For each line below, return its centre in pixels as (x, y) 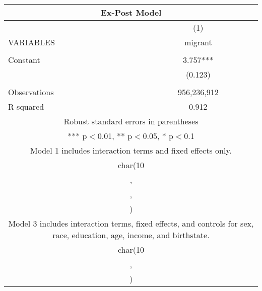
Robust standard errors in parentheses (131, 121)
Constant (24, 60)
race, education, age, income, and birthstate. (131, 235)
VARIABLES (31, 42)
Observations (31, 92)
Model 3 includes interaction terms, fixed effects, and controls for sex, (131, 223)
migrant (198, 42)
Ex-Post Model (131, 12)
